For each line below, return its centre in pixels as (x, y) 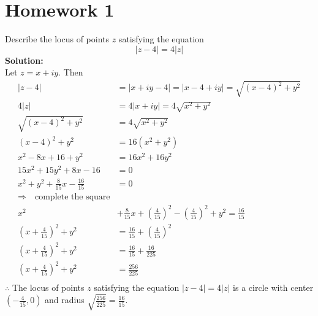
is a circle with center (273, 287)
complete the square (72, 197)
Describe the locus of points (57, 39)
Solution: (24, 60)
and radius (65, 300)
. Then (71, 72)
